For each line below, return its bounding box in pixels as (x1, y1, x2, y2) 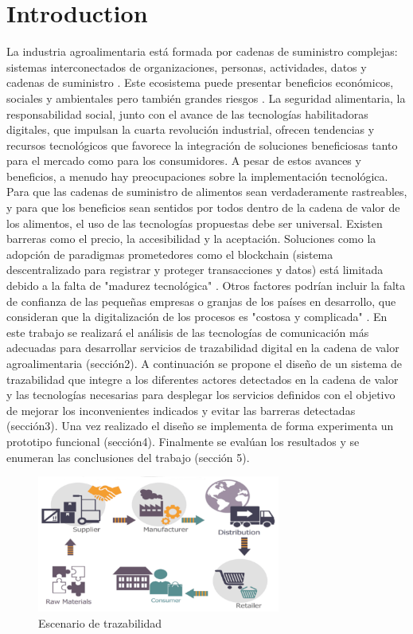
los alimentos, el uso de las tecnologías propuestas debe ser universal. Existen (6, 214, 383, 231)
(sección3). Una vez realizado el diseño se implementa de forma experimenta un (6, 417, 394, 434)
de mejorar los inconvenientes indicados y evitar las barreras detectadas (6, 401, 356, 418)
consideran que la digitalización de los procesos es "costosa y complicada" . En (6, 308, 388, 325)
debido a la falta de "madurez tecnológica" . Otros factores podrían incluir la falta (6, 277, 406, 294)
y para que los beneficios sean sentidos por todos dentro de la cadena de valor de (6, 199, 400, 216)
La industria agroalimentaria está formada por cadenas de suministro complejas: (6, 43, 398, 60)
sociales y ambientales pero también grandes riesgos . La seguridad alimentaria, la (6, 89, 406, 106)
